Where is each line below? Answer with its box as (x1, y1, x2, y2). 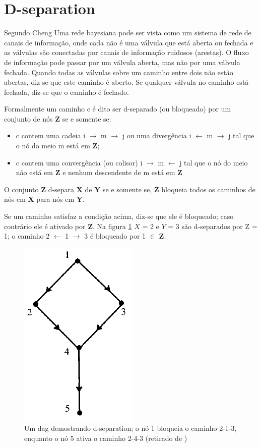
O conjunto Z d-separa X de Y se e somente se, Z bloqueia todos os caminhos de (4, 184, 255, 194)
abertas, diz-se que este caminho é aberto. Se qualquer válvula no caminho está (4, 77, 249, 87)
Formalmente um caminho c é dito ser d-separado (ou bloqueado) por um (4, 103, 231, 114)
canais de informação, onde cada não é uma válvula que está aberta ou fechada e (4, 37, 253, 47)
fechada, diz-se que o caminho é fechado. (4, 86, 129, 97)
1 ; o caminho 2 (4, 231, 50, 241)
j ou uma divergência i (122, 130, 191, 141)
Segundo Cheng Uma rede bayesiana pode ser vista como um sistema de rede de (4, 27, 251, 38)
